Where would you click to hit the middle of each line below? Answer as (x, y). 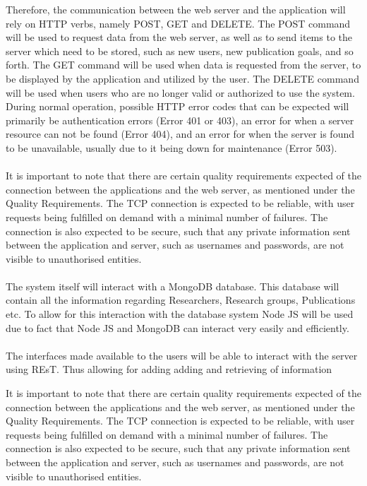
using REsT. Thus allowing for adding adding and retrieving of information (169, 369)
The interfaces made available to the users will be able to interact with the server (182, 355)
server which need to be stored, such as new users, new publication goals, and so (180, 51)
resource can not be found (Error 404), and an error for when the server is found (180, 134)
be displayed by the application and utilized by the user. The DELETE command (182, 78)
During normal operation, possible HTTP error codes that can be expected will (178, 106)
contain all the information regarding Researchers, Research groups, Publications (181, 300)
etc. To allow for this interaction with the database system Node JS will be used (180, 314)
